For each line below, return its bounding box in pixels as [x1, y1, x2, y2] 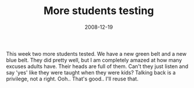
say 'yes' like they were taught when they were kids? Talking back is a [6, 69, 176, 76]
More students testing [43, 4, 155, 18]
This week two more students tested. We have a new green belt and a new [6, 50, 187, 57]
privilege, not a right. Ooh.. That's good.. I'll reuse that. [6, 75, 139, 82]
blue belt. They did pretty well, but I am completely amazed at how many [6, 56, 182, 63]
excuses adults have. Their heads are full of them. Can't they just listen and [6, 63, 189, 70]
